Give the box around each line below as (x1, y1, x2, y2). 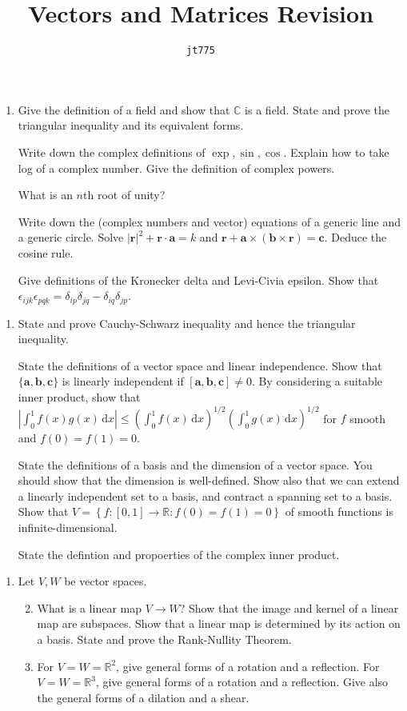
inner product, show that (18, 388, 141, 405)
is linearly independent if (62, 373, 184, 389)
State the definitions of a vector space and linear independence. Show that (18, 357, 382, 373)
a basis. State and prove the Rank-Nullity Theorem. (37, 630, 292, 647)
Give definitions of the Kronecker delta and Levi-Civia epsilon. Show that (18, 271, 379, 288)
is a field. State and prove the (245, 101, 390, 118)
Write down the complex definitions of (18, 143, 205, 160)
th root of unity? (83, 186, 166, 203)
